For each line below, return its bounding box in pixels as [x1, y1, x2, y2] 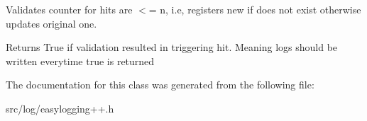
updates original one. [6, 16, 97, 30]
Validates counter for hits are [6, 2, 133, 16]
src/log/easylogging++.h [6, 100, 114, 115]
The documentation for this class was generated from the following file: [6, 77, 314, 92]
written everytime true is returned [6, 53, 155, 68]
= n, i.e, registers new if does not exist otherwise [148, 2, 361, 16]
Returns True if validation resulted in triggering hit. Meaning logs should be [6, 40, 338, 54]
